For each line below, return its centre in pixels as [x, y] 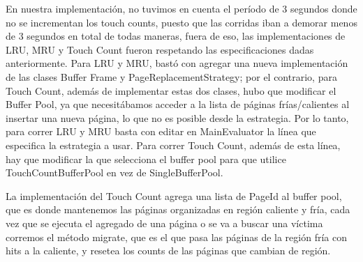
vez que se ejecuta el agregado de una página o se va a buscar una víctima [164, 223]
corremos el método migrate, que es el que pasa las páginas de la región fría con [176, 237]
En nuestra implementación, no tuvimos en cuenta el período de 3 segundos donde [181, 8]
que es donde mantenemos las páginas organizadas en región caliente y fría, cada [178, 209]
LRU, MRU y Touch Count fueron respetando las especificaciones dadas [160, 49]
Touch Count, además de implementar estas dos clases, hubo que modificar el [171, 90]
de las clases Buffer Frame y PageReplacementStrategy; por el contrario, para [171, 76]
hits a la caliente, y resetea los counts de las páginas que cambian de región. [168, 251]
